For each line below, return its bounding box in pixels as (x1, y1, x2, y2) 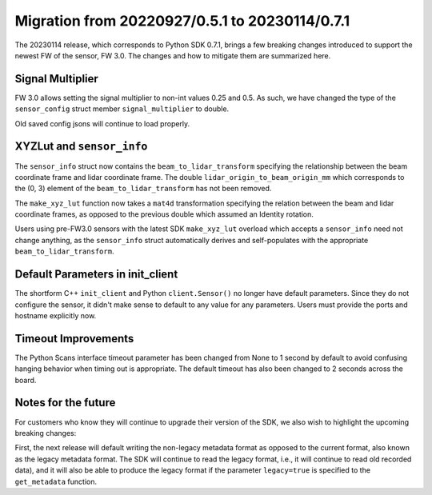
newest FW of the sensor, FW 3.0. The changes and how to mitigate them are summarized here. (14, 50, 331, 60)
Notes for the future (14, 396, 116, 409)
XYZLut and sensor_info (14, 140, 148, 154)
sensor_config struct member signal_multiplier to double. (14, 104, 230, 114)
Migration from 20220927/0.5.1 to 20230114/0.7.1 (14, 12, 350, 30)
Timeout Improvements (14, 332, 134, 345)
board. (14, 375, 37, 385)
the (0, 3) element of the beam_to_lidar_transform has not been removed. (14, 184, 272, 194)
